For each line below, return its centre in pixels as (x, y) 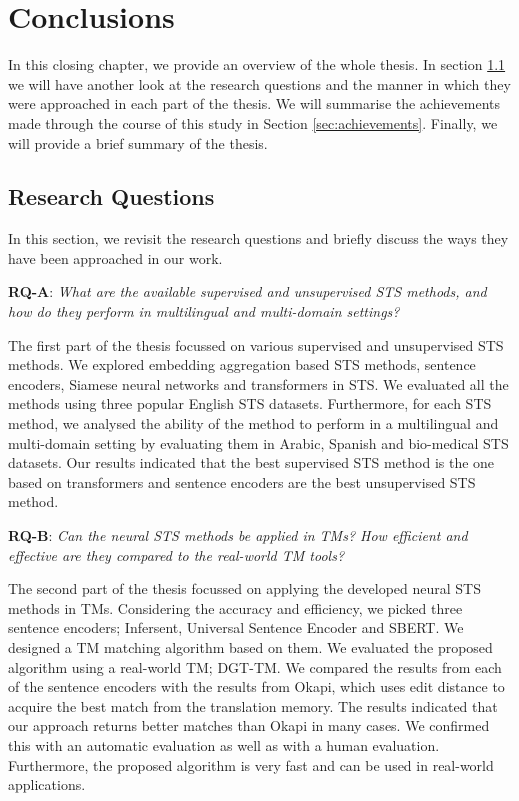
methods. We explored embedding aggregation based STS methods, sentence (242, 364)
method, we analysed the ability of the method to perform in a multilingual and (253, 423)
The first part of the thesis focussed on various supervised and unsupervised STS (256, 344)
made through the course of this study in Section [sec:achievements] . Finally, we (253, 122)
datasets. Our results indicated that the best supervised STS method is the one (251, 462)
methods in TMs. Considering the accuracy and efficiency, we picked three (235, 607)
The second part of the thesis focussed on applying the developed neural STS (244, 588)
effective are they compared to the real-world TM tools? (176, 554)
